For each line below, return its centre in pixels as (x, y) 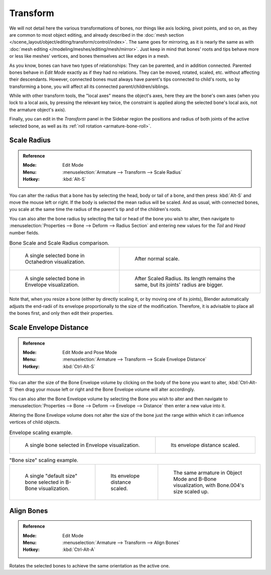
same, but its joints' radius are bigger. (179, 285)
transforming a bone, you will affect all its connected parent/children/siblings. (89, 86)
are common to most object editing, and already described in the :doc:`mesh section (97, 35)
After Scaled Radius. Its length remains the (185, 279)
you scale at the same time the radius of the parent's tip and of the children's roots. (95, 209)
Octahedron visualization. (55, 262)
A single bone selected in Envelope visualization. (82, 445)
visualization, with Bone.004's (209, 486)
